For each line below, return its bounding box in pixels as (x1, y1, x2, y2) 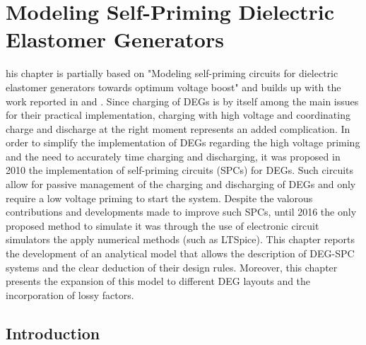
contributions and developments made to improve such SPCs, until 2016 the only (6, 204, 357, 219)
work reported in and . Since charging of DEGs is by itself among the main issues (6, 93, 359, 108)
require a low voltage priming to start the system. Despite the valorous (6, 190, 313, 205)
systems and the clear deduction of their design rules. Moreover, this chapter (6, 259, 338, 274)
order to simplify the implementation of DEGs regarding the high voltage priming (6, 135, 360, 150)
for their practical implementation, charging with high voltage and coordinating (6, 107, 350, 122)
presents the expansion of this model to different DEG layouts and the (6, 274, 311, 288)
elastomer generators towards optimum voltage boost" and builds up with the (6, 79, 341, 94)
